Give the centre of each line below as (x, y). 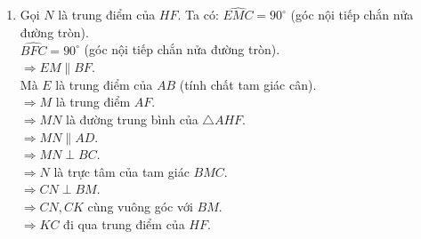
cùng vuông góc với (140, 206)
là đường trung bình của (132, 119)
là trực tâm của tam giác (121, 171)
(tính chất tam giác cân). (248, 84)
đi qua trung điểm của (124, 223)
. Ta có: (198, 15)
